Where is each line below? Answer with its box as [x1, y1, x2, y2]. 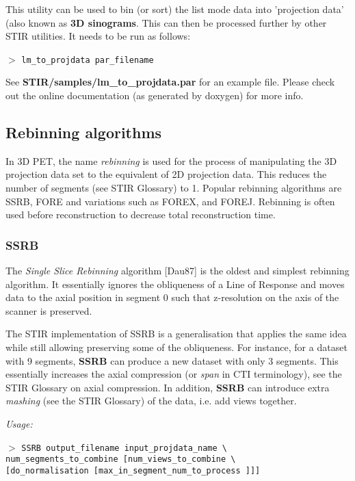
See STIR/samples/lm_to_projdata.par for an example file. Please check [5, 75, 335, 89]
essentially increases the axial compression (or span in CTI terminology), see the [5, 367, 342, 381]
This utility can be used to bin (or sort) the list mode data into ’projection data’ [5, 2, 344, 16]
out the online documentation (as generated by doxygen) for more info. [5, 88, 304, 103]
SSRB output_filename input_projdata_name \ [21, 443, 228, 453]
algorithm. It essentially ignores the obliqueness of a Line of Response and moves [5, 276, 345, 291]
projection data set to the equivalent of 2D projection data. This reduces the [5, 167, 327, 181]
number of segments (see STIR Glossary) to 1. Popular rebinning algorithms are [5, 181, 342, 195]
